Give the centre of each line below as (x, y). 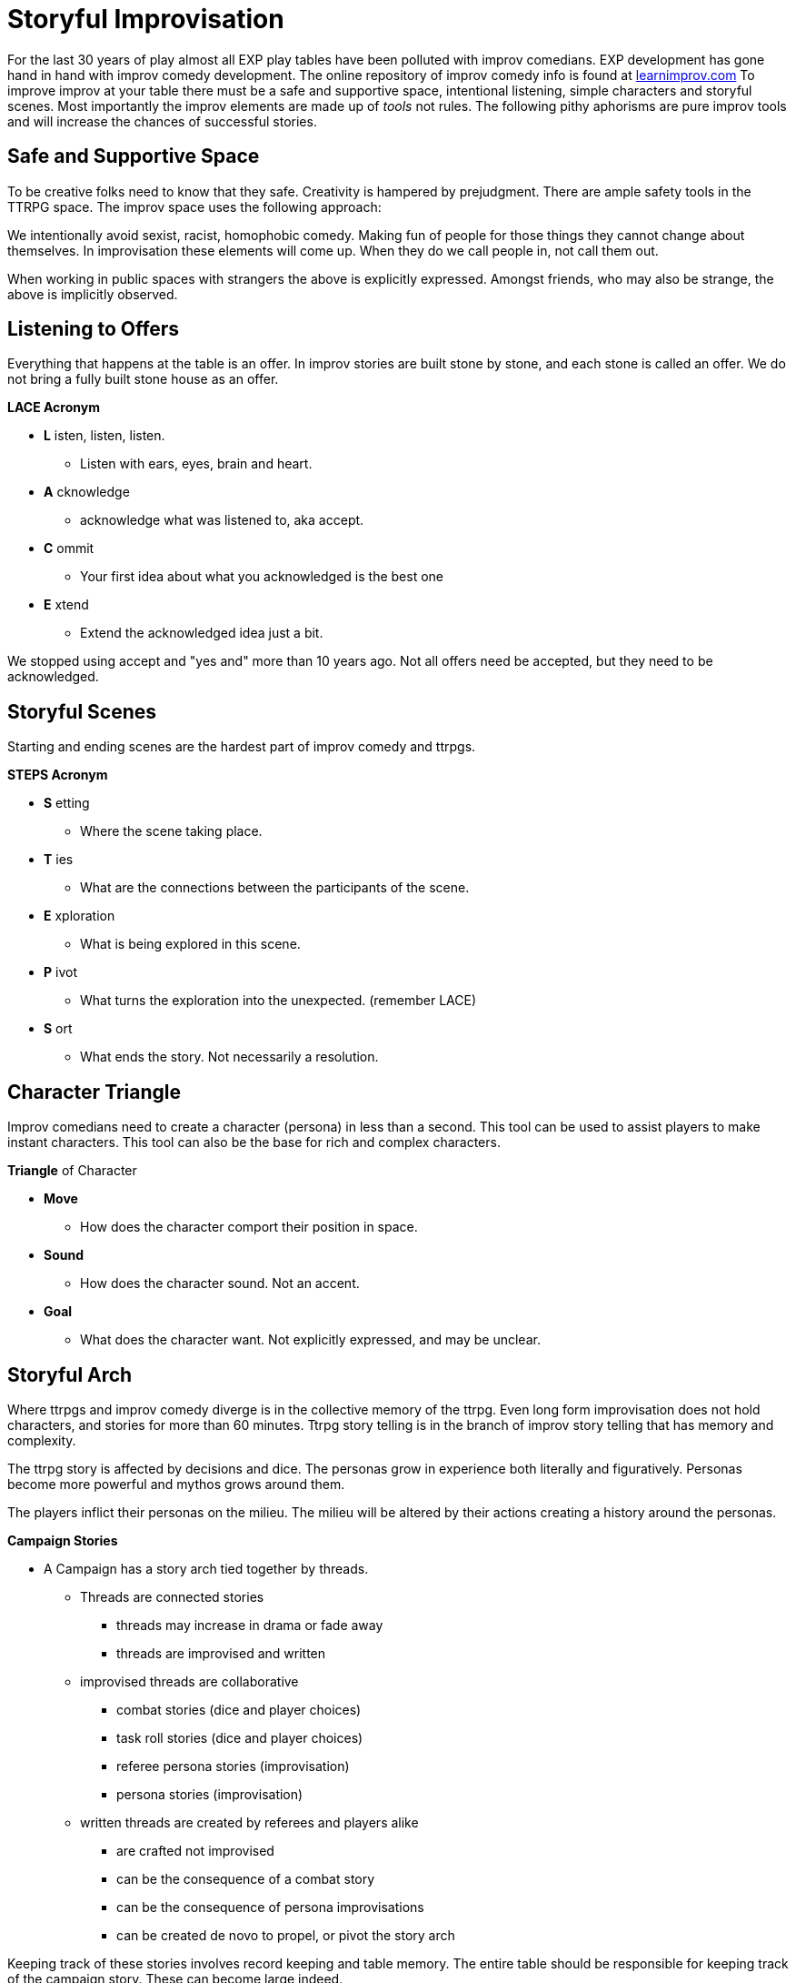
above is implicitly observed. (93, 294)
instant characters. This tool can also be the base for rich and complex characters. (254, 1142)
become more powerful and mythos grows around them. (176, 1484)
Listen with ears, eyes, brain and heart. (196, 464)
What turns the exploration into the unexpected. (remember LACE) (279, 1001)
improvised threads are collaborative (189, 1681)
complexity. (42, 1440)
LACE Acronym (54, 408)
